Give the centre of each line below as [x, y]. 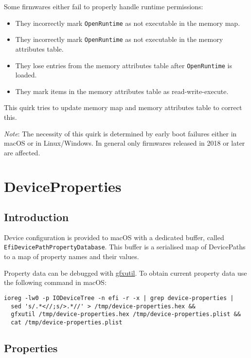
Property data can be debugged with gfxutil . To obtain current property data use [125, 273]
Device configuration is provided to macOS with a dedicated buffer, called [114, 237]
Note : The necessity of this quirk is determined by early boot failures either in [120, 133]
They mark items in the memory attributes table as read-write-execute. [122, 91]
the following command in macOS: [55, 282]
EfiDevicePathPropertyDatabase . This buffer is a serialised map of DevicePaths [125, 247]
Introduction [36, 217]
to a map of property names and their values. [72, 256]
